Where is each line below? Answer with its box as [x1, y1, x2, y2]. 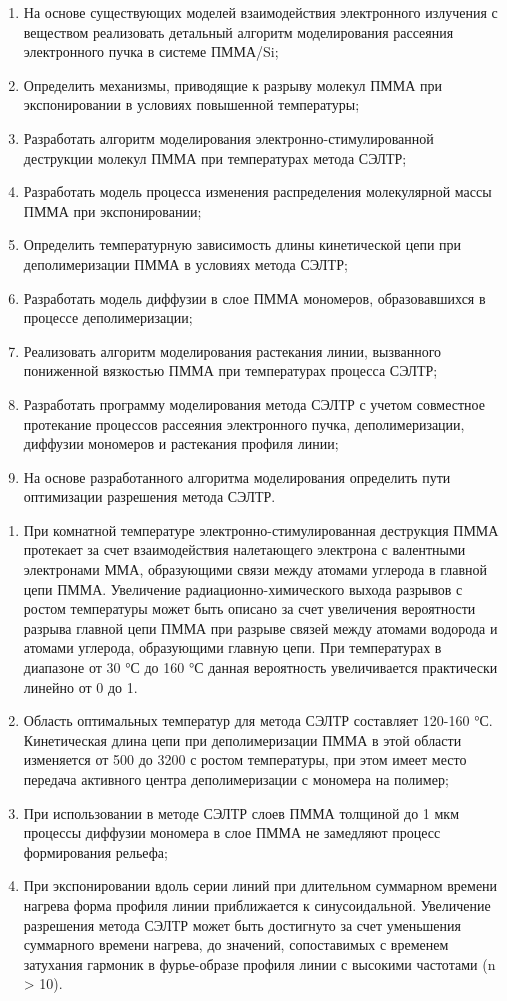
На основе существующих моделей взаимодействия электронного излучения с [23, 2, 498, 22]
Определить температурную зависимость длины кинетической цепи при [23, 234, 462, 255]
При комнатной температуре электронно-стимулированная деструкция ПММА [23, 519, 499, 540]
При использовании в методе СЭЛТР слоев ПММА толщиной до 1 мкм [23, 802, 459, 823]
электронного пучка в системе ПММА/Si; [23, 41, 279, 62]
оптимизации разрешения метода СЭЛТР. [23, 486, 276, 507]
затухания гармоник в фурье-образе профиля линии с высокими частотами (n [23, 953, 496, 974]
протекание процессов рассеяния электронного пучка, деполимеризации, [23, 413, 465, 434]
